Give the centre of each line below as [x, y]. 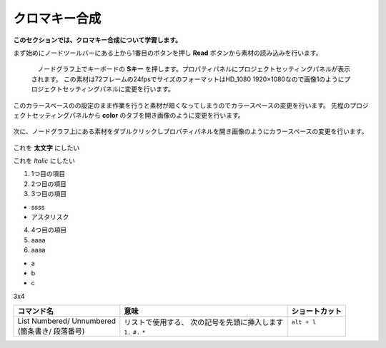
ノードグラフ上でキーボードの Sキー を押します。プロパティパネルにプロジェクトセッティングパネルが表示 [193, 69]
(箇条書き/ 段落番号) [51, 332]
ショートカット [317, 312]
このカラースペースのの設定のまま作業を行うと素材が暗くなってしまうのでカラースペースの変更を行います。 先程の [182, 105]
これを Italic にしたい [44, 161]
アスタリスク [50, 217]
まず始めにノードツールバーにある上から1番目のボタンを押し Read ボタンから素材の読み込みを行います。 [168, 53]
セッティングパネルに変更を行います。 [118, 89]
